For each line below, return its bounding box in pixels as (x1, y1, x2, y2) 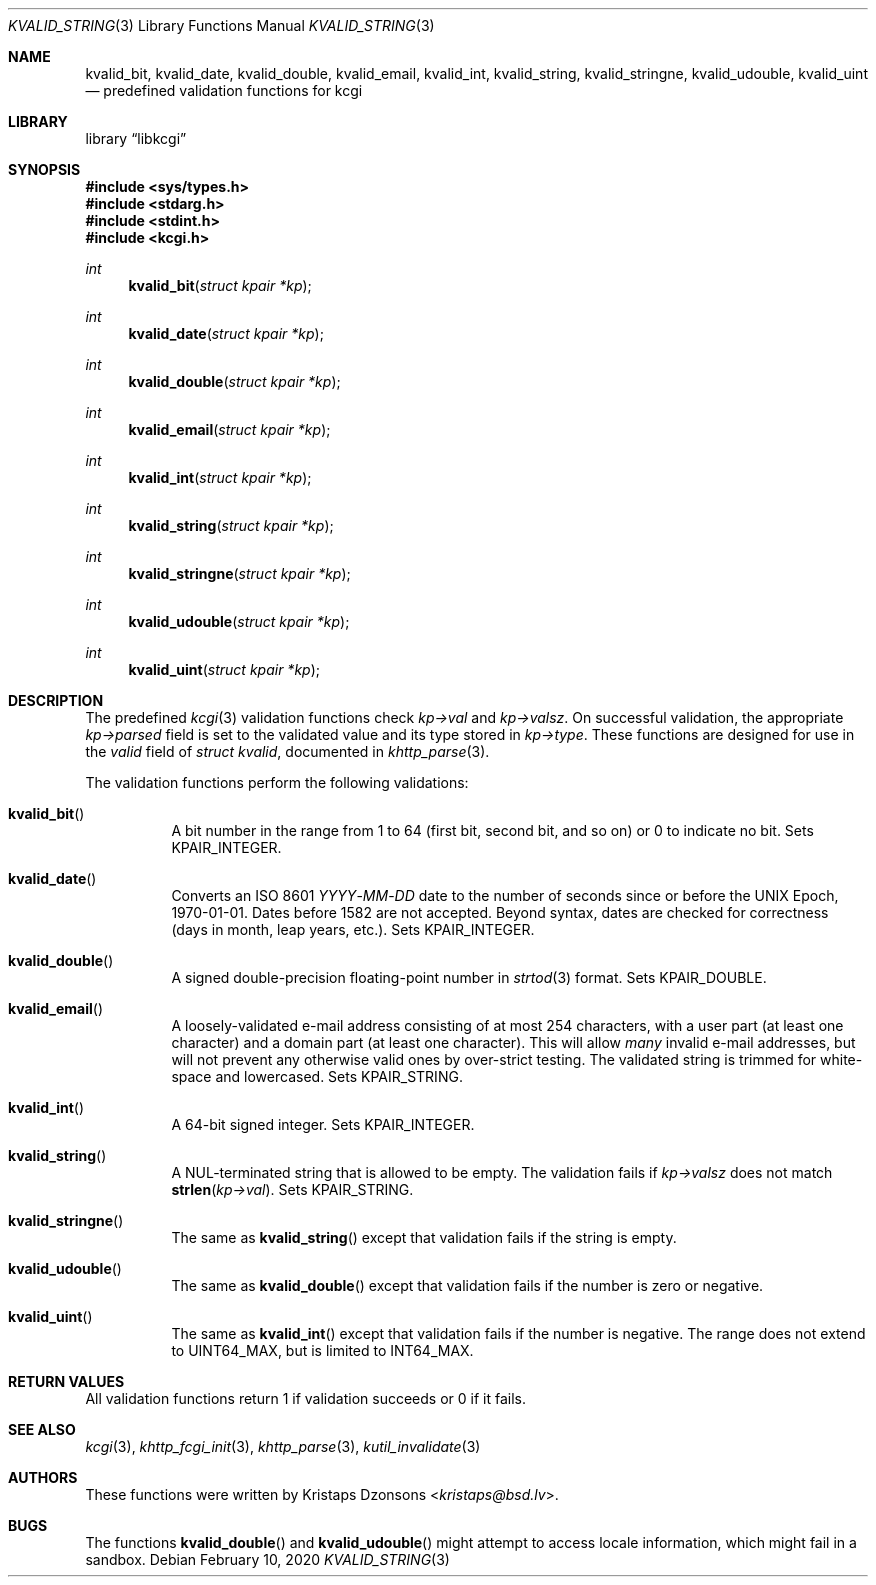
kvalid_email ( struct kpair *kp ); (128, 421, 331, 438)
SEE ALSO (8, 1421, 76, 1438)
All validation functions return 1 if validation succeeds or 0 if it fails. (85, 1390, 526, 1407)
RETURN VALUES (8, 1373, 125, 1390)
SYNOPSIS (8, 161, 81, 178)
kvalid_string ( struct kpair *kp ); (128, 517, 334, 534)
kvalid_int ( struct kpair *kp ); (128, 469, 312, 486)
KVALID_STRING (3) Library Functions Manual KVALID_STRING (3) (8, 17, 435, 34)
